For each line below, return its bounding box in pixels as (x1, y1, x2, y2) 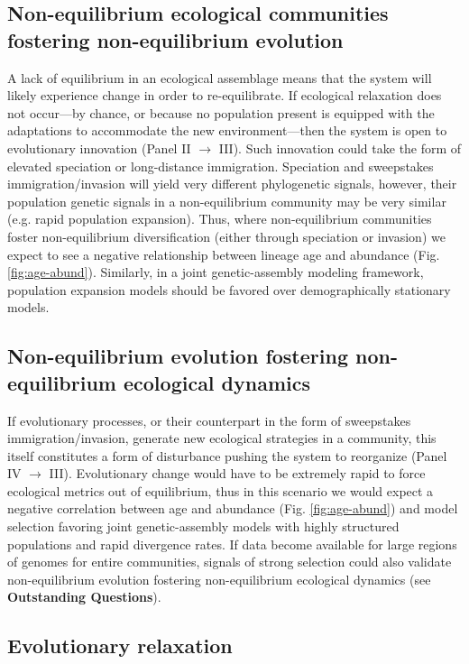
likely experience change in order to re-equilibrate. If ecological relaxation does (7, 86, 442, 105)
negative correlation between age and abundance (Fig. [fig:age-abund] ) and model (7, 499, 458, 518)
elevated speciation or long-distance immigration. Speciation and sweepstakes (7, 156, 434, 175)
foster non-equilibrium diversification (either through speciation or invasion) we (7, 226, 446, 245)
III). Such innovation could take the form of (218, 138, 462, 157)
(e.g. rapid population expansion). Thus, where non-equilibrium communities (7, 209, 432, 228)
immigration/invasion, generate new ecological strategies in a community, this (7, 429, 437, 447)
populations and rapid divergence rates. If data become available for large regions (7, 534, 457, 553)
